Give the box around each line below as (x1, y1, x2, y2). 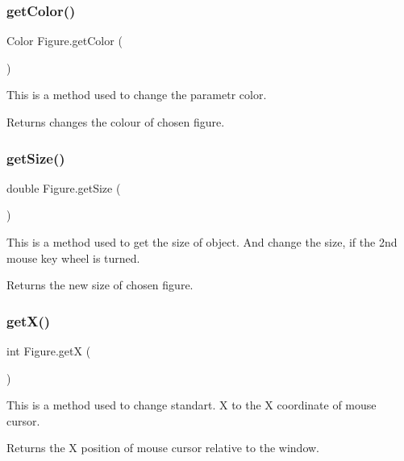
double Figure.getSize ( (6, 179, 121, 196)
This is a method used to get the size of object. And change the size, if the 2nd (6, 234, 398, 250)
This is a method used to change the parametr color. (6, 86, 267, 103)
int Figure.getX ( (6, 343, 91, 359)
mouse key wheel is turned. (6, 249, 140, 266)
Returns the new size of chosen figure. (6, 276, 194, 293)
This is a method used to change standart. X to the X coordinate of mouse (6, 397, 377, 413)
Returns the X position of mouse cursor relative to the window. (6, 439, 319, 456)
